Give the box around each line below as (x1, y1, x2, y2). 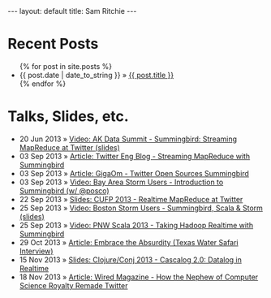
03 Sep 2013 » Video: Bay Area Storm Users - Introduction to (19, 177, 224, 187)
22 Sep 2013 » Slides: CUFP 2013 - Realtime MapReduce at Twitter (19, 194, 243, 204)
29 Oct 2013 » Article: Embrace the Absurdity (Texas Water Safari (19, 237, 239, 247)
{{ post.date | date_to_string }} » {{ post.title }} (19, 70, 174, 80)
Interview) (19, 246, 54, 256)
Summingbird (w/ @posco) (19, 185, 110, 196)
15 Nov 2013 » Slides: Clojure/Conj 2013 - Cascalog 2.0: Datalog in (19, 254, 243, 265)
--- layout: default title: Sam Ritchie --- (7, 6, 137, 15)
